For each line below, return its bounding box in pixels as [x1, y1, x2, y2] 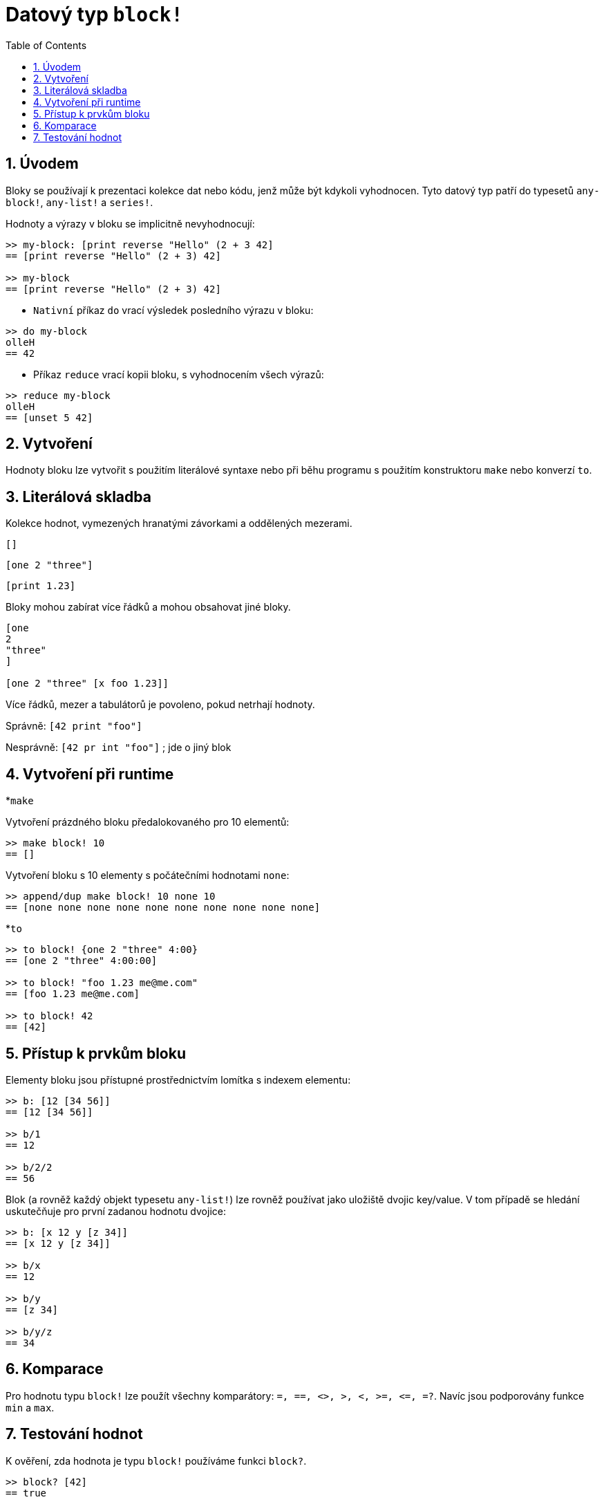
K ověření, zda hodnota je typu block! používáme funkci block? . [6, 1454, 307, 1467]
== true [6, 1487, 47, 1499]
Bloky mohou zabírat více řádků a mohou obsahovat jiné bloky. [6, 601, 291, 613]
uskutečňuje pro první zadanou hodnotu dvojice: [6, 1205, 226, 1217]
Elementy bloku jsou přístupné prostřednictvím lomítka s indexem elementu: [6, 1073, 351, 1086]
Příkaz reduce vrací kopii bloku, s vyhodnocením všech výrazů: [33, 368, 324, 380]
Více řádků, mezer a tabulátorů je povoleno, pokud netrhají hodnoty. [6, 698, 315, 711]
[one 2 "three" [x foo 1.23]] [6, 678, 169, 689]
